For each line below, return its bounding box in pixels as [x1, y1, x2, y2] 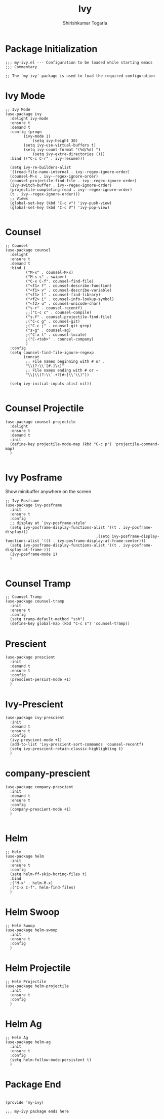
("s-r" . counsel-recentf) [25, 305, 83, 310]
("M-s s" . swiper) [25, 274, 67, 279]
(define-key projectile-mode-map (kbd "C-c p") [10, 441, 112, 447]
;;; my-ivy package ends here [5, 1109, 69, 1114]
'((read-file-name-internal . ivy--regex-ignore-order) [10, 169, 130, 175]
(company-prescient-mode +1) [10, 807, 71, 812]
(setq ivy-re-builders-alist [10, 165, 71, 170]
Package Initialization [5, 43, 98, 54]
